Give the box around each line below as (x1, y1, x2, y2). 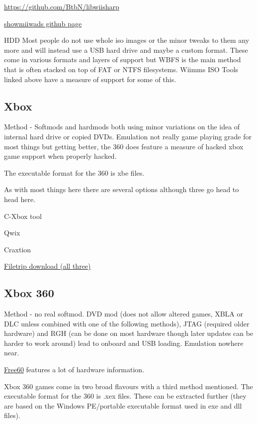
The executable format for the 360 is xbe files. (4, 167, 145, 178)
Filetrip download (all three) (4, 261, 91, 271)
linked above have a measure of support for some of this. (4, 74, 176, 84)
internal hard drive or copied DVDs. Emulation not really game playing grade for (4, 131, 252, 141)
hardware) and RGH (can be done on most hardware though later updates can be (4, 328, 254, 338)
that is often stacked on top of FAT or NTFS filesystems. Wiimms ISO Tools (4, 64, 239, 74)
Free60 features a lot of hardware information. (4, 364, 145, 375)
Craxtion (4, 244, 31, 254)
